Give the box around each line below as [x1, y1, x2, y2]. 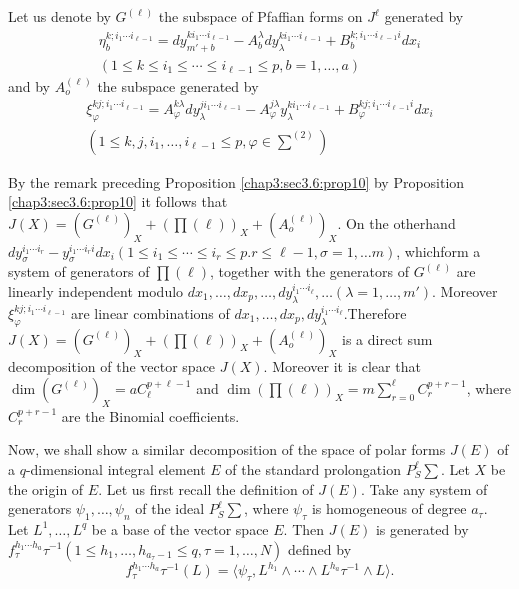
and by [8, 75, 51, 96]
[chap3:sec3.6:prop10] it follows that [8, 191, 228, 212]
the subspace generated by [97, 75, 259, 96]
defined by [288, 538, 352, 559]
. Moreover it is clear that [263, 356, 421, 377]
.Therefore [343, 302, 407, 323]
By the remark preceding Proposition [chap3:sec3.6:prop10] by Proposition [8, 171, 465, 192]
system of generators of [8, 261, 150, 282]
